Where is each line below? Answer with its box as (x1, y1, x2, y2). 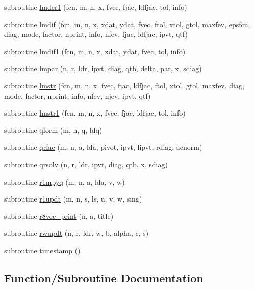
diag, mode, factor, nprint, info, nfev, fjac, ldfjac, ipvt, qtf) (4, 29, 188, 39)
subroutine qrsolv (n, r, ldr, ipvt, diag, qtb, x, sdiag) (4, 159, 168, 169)
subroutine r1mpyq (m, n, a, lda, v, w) (4, 176, 125, 187)
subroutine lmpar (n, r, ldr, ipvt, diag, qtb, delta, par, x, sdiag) (4, 63, 202, 74)
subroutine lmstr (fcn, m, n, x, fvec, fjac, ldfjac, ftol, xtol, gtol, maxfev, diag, (4, 80, 244, 91)
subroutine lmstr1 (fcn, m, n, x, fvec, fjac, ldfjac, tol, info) (4, 107, 186, 118)
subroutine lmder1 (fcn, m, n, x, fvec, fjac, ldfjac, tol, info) (4, 2, 187, 12)
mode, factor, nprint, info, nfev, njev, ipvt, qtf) (4, 90, 151, 101)
